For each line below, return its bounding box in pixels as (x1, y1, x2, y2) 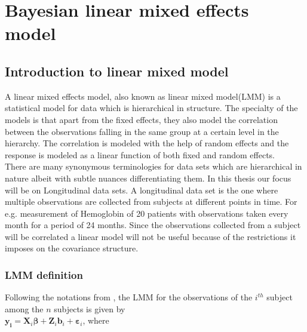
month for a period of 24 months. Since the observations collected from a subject (5, 219, 301, 231)
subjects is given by (54, 302, 125, 315)
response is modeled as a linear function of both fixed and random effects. (5, 148, 275, 161)
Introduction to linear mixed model (5, 62, 229, 80)
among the (5, 302, 44, 315)
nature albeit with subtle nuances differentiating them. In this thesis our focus (5, 171, 291, 184)
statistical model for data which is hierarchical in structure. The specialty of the (5, 102, 298, 114)
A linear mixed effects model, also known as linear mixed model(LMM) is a (5, 90, 281, 102)
